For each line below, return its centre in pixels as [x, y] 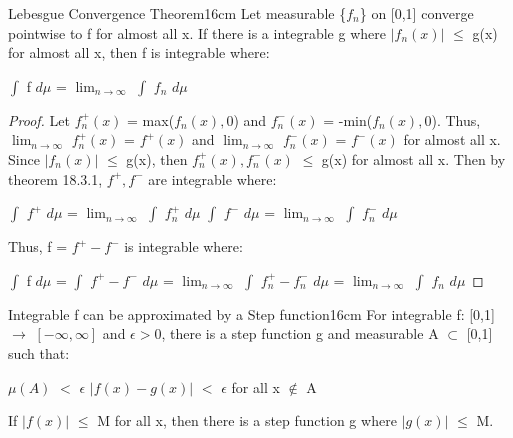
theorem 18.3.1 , [55, 178]
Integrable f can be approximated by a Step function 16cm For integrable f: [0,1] [251, 313]
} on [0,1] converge [416, 13]
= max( [151, 119]
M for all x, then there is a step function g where [247, 420]
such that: [39, 352]
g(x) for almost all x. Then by [413, 158]
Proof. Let [39, 119]
